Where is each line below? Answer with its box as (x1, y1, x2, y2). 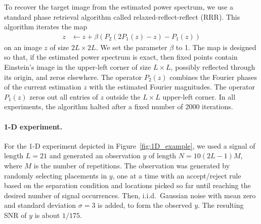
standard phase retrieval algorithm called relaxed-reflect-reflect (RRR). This (4, 11, 240, 22)
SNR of (4, 209, 27, 220)
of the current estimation (4, 81, 81, 92)
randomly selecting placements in (4, 170, 107, 181)
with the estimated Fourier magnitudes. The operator (89, 81, 255, 92)
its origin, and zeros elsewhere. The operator (4, 71, 142, 82)
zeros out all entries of (29, 91, 98, 102)
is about (34, 209, 60, 220)
